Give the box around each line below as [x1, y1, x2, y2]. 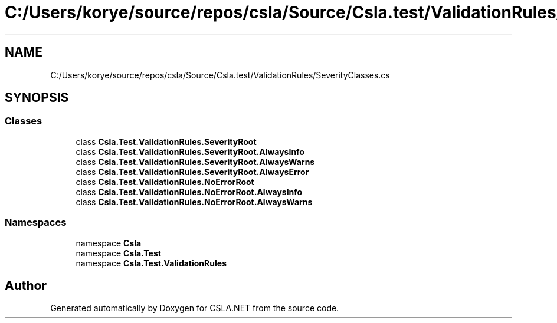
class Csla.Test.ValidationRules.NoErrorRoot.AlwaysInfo [76, 186, 303, 197]
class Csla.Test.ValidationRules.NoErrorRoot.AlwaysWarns [76, 196, 313, 207]
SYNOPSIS [5, 90, 69, 106]
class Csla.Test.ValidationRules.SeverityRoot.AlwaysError [76, 166, 309, 177]
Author [5, 278, 47, 293]
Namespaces [5, 216, 67, 229]
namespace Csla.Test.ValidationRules [76, 258, 227, 268]
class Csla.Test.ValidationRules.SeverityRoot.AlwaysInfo [76, 146, 304, 157]
